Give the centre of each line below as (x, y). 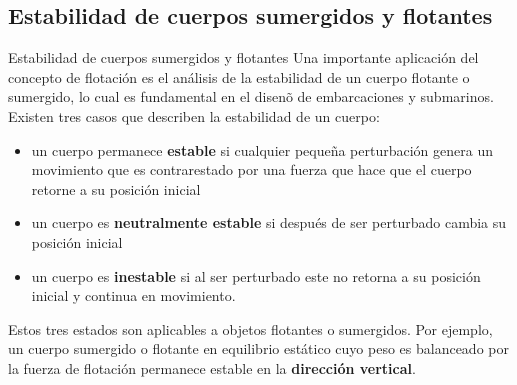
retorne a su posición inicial (116, 188)
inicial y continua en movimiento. (133, 295)
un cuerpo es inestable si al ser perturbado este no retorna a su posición (256, 275)
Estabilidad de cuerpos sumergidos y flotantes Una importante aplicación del (243, 57)
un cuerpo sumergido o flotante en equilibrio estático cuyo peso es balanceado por (258, 348)
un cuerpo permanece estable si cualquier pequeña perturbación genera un (262, 149)
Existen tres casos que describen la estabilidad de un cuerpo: (194, 115)
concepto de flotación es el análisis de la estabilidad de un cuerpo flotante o (239, 76)
